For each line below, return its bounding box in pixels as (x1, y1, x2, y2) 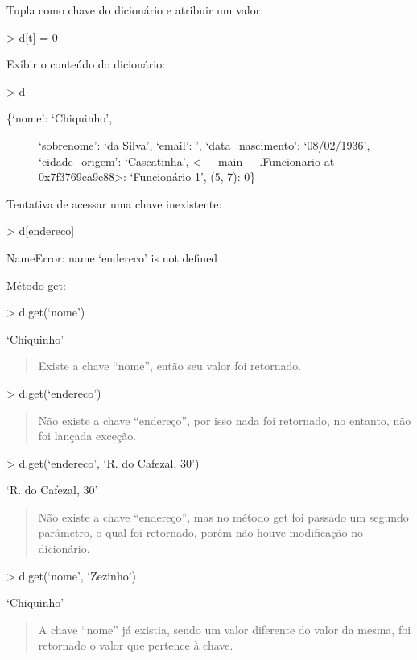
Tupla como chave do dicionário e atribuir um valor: (6, 2, 264, 18)
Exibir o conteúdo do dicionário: (6, 56, 166, 72)
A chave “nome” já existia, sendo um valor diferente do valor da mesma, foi (38, 621, 411, 637)
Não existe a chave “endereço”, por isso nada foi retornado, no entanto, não (38, 411, 411, 428)
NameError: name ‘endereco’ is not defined (6, 249, 218, 266)
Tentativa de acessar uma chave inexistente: (6, 195, 222, 212)
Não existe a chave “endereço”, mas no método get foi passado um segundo (38, 508, 409, 525)
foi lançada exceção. (38, 427, 137, 444)
